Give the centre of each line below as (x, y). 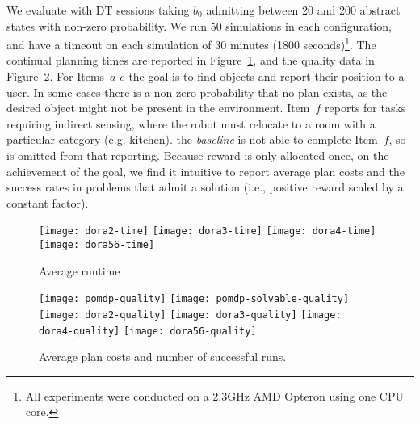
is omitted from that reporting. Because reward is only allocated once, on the (198, 155)
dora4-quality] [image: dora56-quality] (148, 331)
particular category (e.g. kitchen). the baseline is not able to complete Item (192, 139)
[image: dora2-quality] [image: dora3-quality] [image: (190, 315)
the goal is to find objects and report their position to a (267, 76)
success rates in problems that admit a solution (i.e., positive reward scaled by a (205, 187)
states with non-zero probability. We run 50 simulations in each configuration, (199, 25)
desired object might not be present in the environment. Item (158, 108)
